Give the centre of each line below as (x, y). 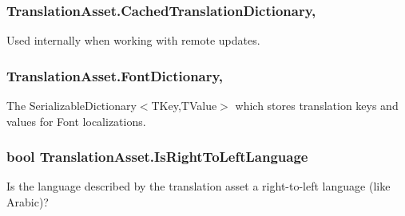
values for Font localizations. (76, 121)
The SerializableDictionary (71, 106)
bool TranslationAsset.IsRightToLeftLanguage (157, 157)
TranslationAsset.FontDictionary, (115, 75)
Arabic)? (28, 202)
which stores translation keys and (317, 106)
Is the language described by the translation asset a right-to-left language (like (199, 186)
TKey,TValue (184, 106)
